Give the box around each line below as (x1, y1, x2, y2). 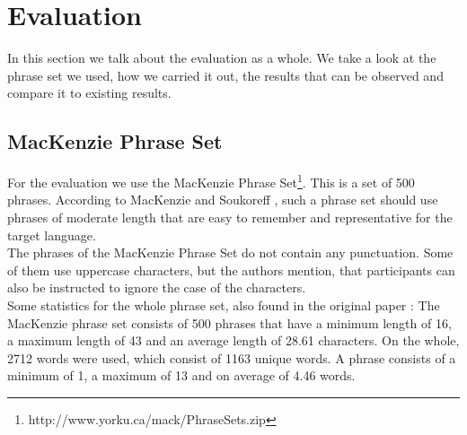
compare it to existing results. (7, 83, 172, 102)
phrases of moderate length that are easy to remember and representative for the (7, 207, 453, 226)
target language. (7, 225, 96, 244)
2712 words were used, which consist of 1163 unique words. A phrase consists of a (7, 348, 456, 367)
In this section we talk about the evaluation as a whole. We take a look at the (7, 48, 436, 67)
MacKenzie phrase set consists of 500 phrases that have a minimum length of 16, (7, 313, 452, 332)
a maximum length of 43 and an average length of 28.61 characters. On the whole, (7, 331, 460, 350)
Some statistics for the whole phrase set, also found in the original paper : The (7, 295, 440, 314)
